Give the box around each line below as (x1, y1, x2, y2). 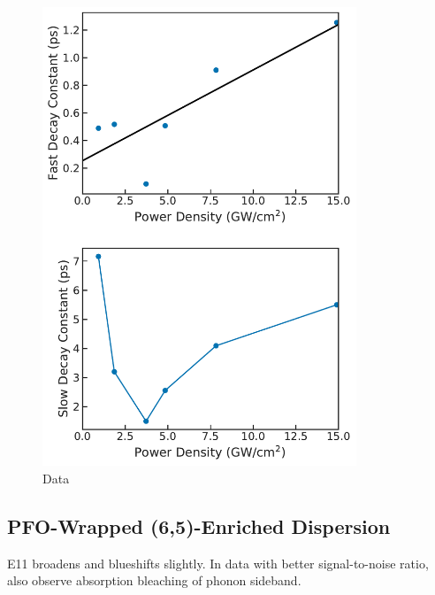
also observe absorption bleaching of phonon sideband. (7, 571, 301, 590)
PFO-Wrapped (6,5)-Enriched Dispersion (7, 512, 391, 539)
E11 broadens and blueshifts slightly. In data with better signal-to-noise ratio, (7, 553, 429, 572)
